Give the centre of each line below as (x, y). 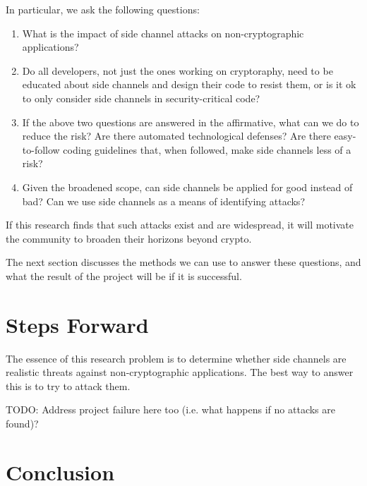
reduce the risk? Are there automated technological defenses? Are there (176, 136)
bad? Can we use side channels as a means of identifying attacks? (163, 201)
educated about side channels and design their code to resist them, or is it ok (189, 84)
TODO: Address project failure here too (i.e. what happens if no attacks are (170, 409)
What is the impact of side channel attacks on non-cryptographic (163, 33)
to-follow (41, 149)
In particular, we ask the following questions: (103, 9)
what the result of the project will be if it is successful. (124, 275)
